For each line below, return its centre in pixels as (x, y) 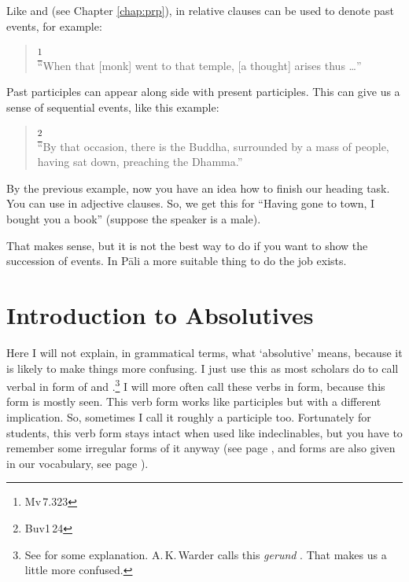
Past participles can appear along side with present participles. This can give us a (203, 92)
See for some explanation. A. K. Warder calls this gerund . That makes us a (206, 554)
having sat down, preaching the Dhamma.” (140, 162)
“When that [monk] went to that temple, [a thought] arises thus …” (199, 65)
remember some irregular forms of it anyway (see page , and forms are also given (201, 448)
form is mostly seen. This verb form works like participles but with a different (194, 402)
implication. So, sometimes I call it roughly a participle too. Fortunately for (189, 416)
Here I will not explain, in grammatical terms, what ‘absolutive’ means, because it (204, 352)
